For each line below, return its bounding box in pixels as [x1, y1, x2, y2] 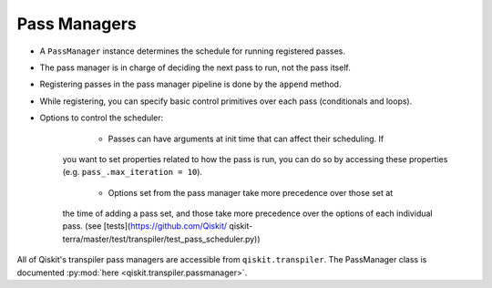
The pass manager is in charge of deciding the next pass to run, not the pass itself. [39, 62, 351, 73]
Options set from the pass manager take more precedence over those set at [108, 187, 394, 198]
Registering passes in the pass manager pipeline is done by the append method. [39, 78, 342, 90]
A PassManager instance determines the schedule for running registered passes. [39, 46, 346, 57]
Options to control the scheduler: [39, 112, 164, 123]
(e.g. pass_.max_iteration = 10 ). [62, 167, 203, 178]
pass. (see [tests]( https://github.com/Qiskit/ [62, 221, 228, 231]
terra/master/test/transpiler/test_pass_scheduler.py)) [62, 233, 261, 244]
